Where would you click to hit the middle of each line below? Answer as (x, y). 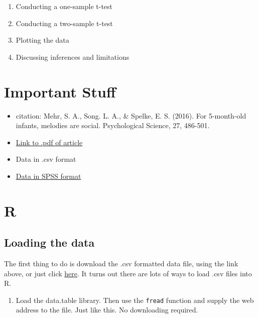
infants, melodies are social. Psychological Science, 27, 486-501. (113, 125)
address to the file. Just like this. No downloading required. (107, 310)
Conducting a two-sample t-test (64, 23)
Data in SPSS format (48, 176)
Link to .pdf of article (49, 142)
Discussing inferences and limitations (73, 57)
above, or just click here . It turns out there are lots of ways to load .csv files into (128, 273)
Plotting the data (42, 40)
